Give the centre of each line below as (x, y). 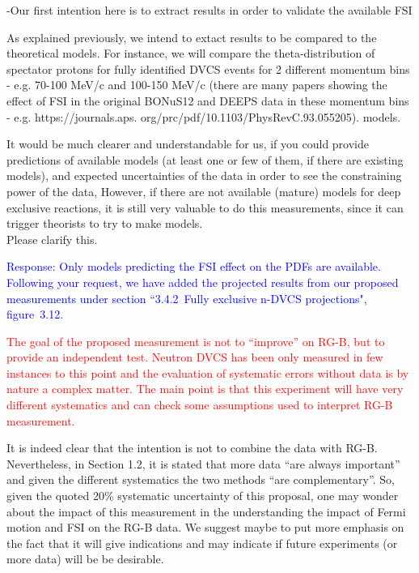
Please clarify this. (52, 239)
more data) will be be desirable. (85, 559)
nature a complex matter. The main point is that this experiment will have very (205, 389)
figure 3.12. (35, 314)
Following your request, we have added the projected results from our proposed (203, 282)
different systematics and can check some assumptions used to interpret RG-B (200, 405)
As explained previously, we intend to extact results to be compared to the (192, 37)
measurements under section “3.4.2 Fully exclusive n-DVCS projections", (187, 298)
